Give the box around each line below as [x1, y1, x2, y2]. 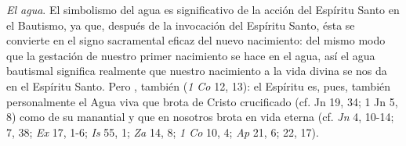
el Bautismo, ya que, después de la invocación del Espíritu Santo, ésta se [6, 16, 355, 33]
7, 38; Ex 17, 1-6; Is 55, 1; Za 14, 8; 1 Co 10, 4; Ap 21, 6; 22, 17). [6, 123, 319, 140]
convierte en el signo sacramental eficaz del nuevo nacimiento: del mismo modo [6, 32, 386, 48]
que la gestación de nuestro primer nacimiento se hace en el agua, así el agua [6, 47, 375, 63]
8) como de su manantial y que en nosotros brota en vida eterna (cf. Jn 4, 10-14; [6, 109, 394, 125]
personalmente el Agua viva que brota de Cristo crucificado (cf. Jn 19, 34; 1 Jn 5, [6, 93, 398, 109]
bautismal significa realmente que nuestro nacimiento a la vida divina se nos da [6, 62, 387, 79]
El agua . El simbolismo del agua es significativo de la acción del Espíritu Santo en [6, 2, 400, 17]
